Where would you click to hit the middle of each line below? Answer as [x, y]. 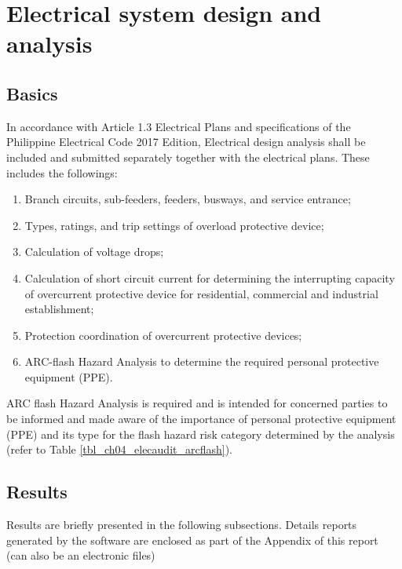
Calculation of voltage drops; [94, 252]
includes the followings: [62, 172]
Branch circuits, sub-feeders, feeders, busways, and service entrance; [188, 199]
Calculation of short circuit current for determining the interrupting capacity [210, 277]
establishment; [59, 309]
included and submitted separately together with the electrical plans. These [188, 157]
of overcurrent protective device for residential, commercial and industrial [201, 293]
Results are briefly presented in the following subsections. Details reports [182, 525]
